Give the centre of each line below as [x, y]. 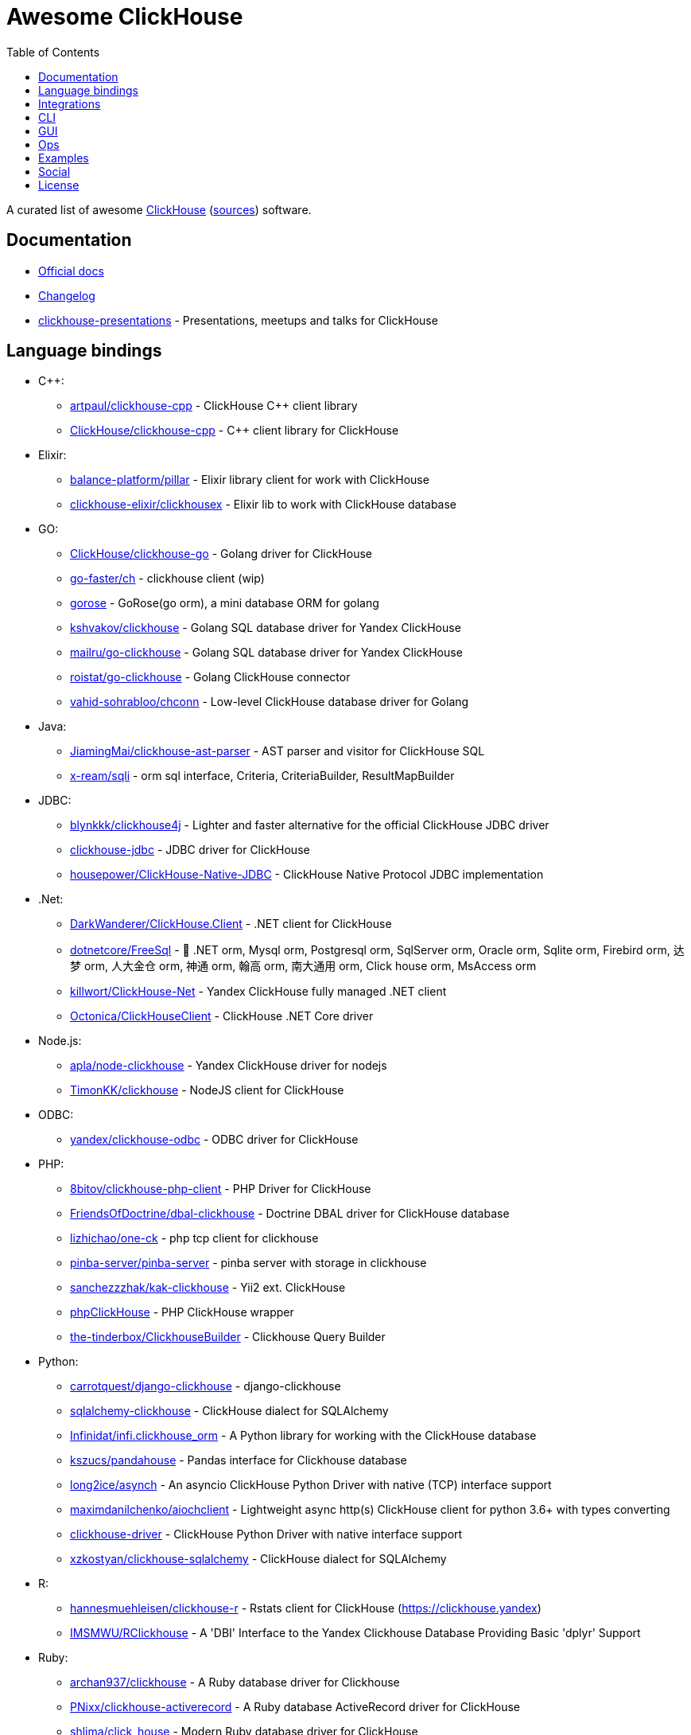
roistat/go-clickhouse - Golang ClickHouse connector [210, 677]
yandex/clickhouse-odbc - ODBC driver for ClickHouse [214, 1140]
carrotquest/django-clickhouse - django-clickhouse [206, 1386]
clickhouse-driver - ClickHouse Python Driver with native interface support [266, 1534]
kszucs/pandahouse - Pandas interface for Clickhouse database [239, 1460]
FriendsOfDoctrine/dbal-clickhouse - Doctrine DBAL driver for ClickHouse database [290, 1214]
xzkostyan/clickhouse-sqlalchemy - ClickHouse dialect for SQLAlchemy [258, 1559]
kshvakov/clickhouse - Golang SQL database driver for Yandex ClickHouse [266, 628]
